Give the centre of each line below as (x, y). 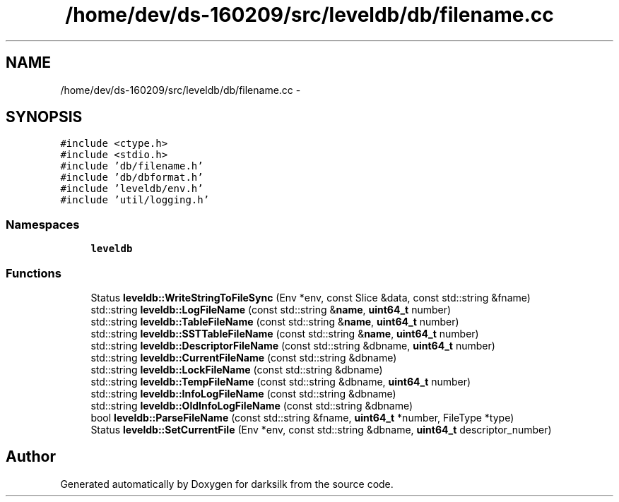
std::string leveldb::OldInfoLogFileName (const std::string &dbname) (252, 405)
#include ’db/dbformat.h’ (132, 178)
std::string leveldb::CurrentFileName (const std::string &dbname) (244, 357)
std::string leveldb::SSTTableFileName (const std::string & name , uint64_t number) (285, 333)
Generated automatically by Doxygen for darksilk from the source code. (227, 484)
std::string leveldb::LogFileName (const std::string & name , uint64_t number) (271, 309)
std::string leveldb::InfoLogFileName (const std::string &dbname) (243, 393)
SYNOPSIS (44, 117)
